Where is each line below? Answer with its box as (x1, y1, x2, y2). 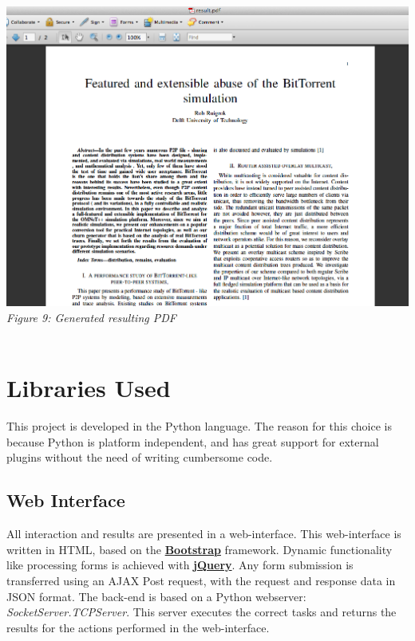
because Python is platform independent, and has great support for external (6, 433, 379, 450)
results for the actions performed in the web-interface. (6, 619, 270, 635)
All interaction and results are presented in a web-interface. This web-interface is (6, 525, 401, 542)
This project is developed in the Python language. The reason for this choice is (6, 418, 392, 435)
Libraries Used (6, 372, 171, 404)
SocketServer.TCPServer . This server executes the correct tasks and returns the (6, 604, 397, 620)
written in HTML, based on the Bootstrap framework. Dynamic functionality (6, 541, 393, 557)
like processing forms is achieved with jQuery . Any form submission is (6, 556, 354, 573)
